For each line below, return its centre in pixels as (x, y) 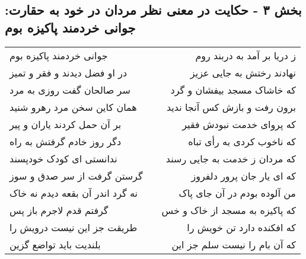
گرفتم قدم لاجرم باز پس (59, 210)
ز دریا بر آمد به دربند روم (246, 55)
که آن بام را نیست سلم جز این (234, 244)
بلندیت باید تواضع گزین (55, 244)
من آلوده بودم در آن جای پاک (237, 193)
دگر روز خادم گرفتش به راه (66, 141)
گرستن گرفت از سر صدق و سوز (76, 175)
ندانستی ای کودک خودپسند (63, 158)
